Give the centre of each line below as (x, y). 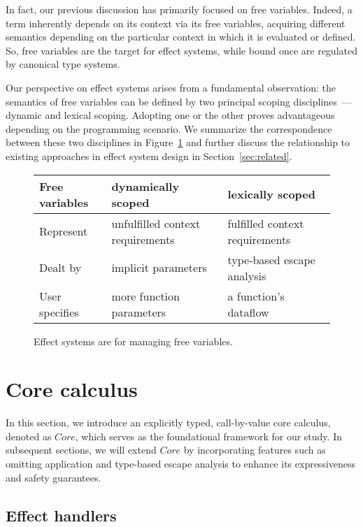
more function (145, 296)
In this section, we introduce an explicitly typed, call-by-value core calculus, (168, 423)
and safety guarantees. (54, 477)
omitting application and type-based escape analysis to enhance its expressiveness (181, 464)
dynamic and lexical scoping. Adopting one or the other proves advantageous (170, 115)
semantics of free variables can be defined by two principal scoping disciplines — (179, 101)
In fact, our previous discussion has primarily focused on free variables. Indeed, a (179, 9)
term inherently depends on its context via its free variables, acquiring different (176, 23)
